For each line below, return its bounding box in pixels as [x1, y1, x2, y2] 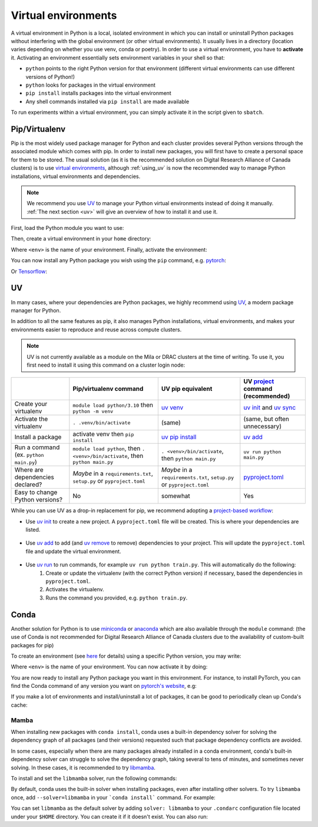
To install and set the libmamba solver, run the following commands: [11, 775, 177, 782]
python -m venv [72, 408, 114, 414]
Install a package [14, 433, 62, 441]
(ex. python [14, 451, 44, 459]
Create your [14, 400, 48, 408]
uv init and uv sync [243, 404, 296, 412]
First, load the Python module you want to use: [11, 225, 124, 232]
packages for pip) [11, 641, 54, 648]
